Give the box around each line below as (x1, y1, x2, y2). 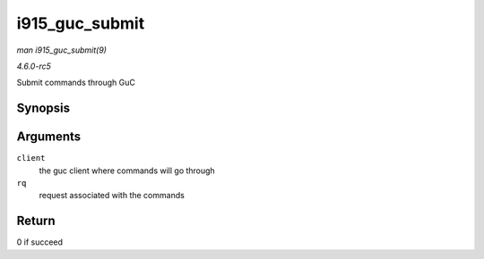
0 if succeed (16, 237, 63, 247)
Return (16, 213, 56, 229)
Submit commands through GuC (16, 77, 136, 88)
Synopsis (16, 101, 71, 116)
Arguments (16, 129, 82, 145)
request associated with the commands (39, 190, 186, 201)
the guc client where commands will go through (39, 165, 215, 176)
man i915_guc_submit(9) (16, 45, 108, 55)
